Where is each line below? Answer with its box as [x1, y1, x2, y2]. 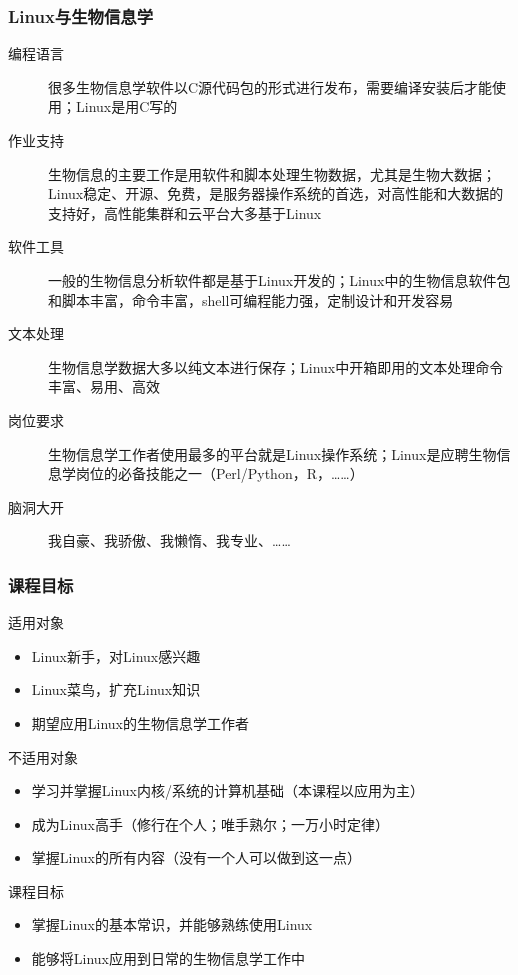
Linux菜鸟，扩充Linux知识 [31, 679, 201, 700]
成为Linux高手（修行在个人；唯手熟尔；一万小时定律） [31, 813, 390, 834]
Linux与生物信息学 [8, 3, 154, 28]
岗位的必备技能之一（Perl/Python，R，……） [75, 463, 364, 484]
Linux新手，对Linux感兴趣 [31, 645, 201, 666]
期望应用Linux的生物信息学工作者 [31, 712, 250, 733]
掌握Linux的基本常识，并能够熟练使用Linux [31, 914, 313, 935]
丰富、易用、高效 [48, 376, 160, 397]
